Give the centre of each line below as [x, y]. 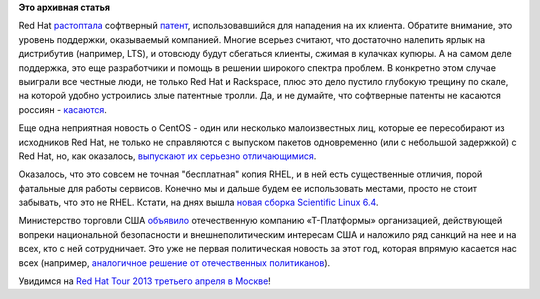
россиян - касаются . [62, 109]
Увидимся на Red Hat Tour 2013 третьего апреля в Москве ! [145, 281]
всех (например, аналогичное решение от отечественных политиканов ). [174, 262]
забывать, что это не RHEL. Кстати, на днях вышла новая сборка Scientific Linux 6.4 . [198, 202]
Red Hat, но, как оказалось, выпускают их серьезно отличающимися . [167, 156]
